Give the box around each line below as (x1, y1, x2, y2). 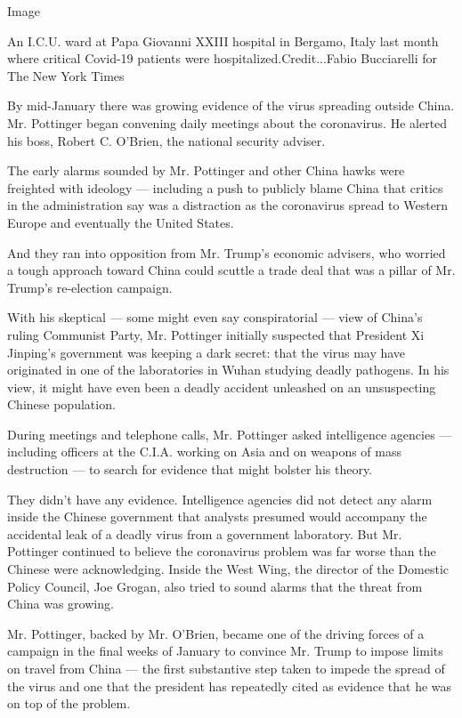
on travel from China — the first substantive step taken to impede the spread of (7, 659, 445, 677)
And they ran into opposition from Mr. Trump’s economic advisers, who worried (7, 243, 446, 262)
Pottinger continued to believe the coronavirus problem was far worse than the (7, 542, 436, 561)
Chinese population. (7, 395, 116, 414)
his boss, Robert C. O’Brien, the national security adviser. (7, 131, 326, 149)
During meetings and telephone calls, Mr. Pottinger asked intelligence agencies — (7, 424, 452, 443)
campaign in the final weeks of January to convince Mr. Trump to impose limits (7, 641, 443, 660)
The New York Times (7, 66, 125, 85)
